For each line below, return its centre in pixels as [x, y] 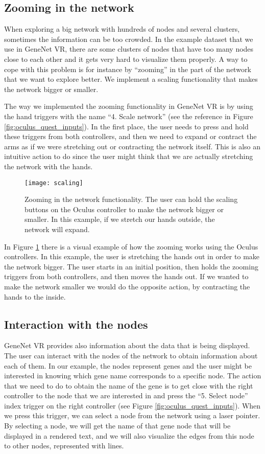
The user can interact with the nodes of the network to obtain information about [131, 355]
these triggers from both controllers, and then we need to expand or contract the [130, 136]
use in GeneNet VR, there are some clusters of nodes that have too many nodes [129, 49]
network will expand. [57, 229]
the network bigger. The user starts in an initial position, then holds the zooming [131, 266]
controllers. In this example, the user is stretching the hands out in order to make [132, 256]
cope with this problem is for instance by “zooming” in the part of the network [128, 69]
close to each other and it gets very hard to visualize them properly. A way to [126, 59]
